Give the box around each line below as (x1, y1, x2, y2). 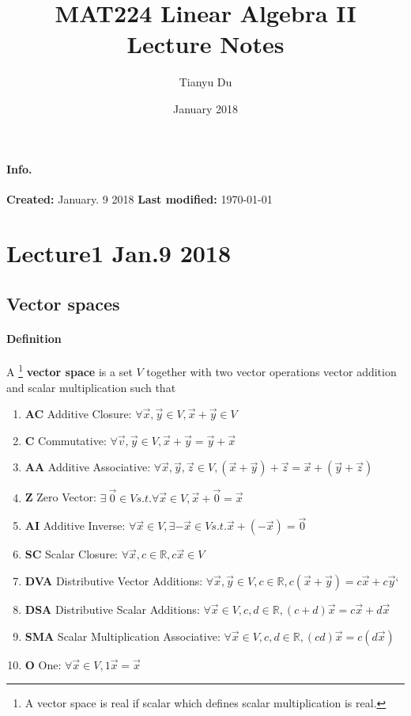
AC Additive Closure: (25, 406, 132, 422)
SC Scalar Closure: (25, 546, 118, 562)
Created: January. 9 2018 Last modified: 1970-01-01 (6, 190, 273, 207)
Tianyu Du (179, 74, 232, 90)
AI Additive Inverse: (25, 517, 126, 534)
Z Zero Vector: (25, 489, 96, 505)
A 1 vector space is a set (6, 361, 133, 379)
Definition (6, 330, 62, 347)
